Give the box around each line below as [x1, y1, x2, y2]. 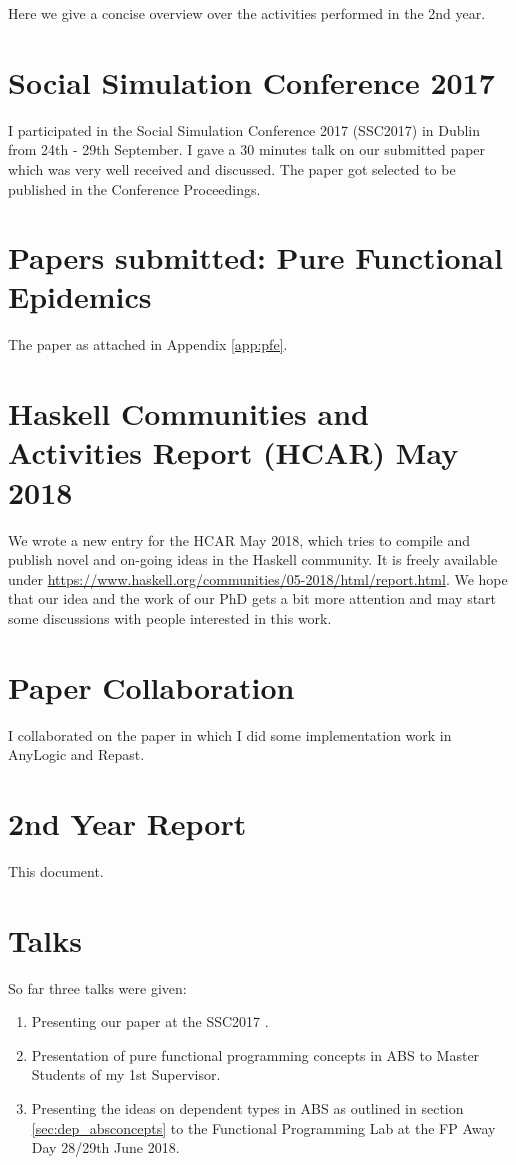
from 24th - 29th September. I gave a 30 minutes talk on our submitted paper [8, 139, 486, 160]
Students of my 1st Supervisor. [31, 1064, 221, 1085]
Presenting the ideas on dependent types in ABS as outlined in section [31, 1098, 464, 1118]
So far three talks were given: [8, 977, 187, 998]
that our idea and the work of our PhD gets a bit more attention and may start [8, 588, 497, 609]
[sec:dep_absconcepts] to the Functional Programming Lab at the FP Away [31, 1117, 496, 1138]
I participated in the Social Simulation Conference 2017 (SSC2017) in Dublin [8, 119, 481, 140]
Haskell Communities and [8, 393, 369, 434]
